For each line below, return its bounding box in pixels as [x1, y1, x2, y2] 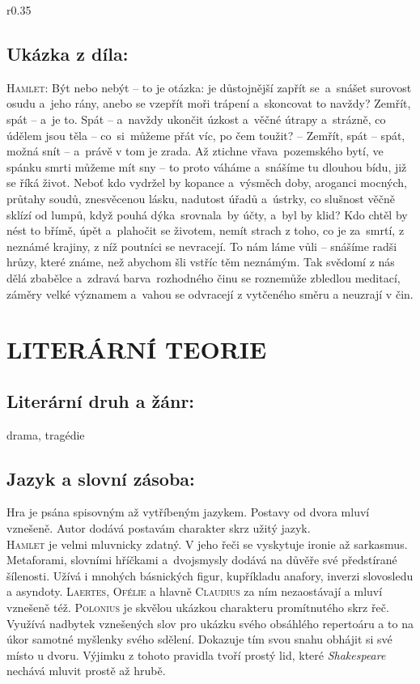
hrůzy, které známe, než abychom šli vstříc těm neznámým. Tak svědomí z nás [6, 253, 395, 270]
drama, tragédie [6, 426, 85, 443]
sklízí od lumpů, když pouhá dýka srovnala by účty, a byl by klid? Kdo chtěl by [6, 206, 408, 223]
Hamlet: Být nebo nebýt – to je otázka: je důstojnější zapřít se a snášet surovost [6, 79, 412, 96]
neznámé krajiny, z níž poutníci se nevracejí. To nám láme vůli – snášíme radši [6, 237, 397, 254]
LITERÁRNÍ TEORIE [6, 333, 267, 366]
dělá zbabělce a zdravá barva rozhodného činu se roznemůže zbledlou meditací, [6, 269, 401, 286]
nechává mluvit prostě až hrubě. [6, 662, 166, 679]
